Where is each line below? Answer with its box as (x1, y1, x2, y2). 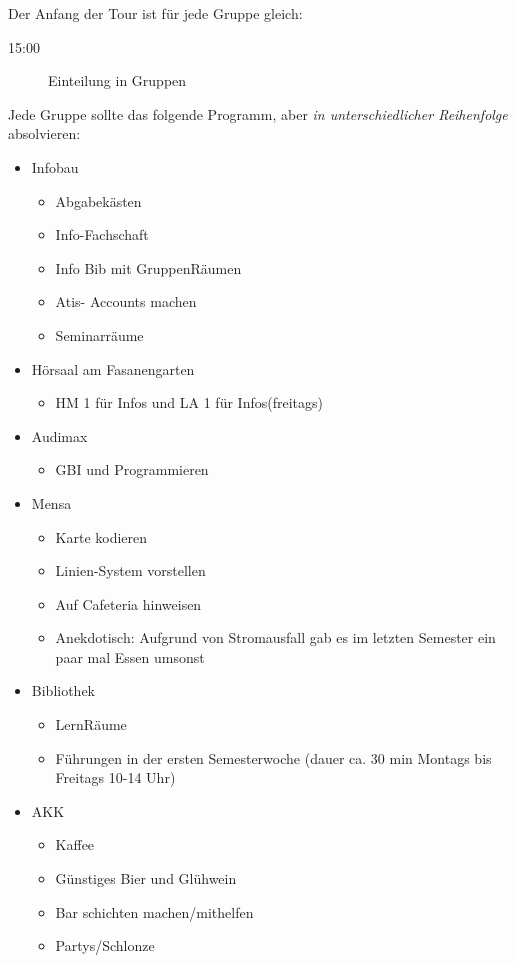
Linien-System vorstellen (55, 560, 206, 581)
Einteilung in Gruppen (48, 70, 187, 91)
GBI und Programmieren (55, 459, 209, 480)
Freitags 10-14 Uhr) (55, 767, 176, 788)
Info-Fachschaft (55, 224, 149, 245)
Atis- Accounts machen (55, 291, 197, 312)
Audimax (31, 425, 88, 446)
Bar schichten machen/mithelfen (55, 901, 254, 922)
